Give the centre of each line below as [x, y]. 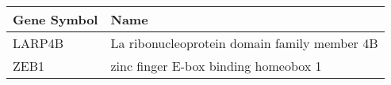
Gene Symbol [56, 19]
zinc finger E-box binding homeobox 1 [216, 66]
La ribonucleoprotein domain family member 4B [244, 43]
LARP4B [38, 43]
